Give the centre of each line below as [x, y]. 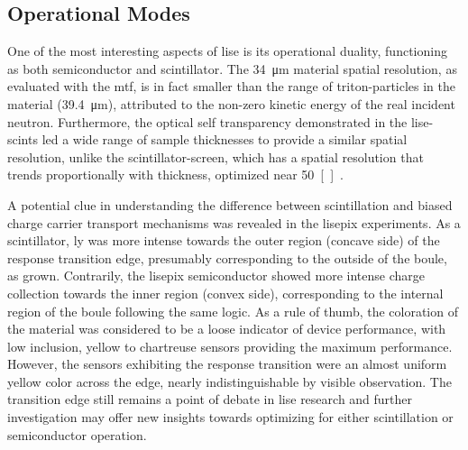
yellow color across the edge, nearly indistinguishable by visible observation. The [229, 381]
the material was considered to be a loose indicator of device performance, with [227, 329]
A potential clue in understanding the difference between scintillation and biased [230, 204]
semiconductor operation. [77, 434]
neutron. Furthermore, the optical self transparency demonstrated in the [207, 121]
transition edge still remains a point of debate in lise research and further [210, 399]
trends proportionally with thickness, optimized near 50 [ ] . [175, 174]
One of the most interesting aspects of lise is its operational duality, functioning [227, 51]
